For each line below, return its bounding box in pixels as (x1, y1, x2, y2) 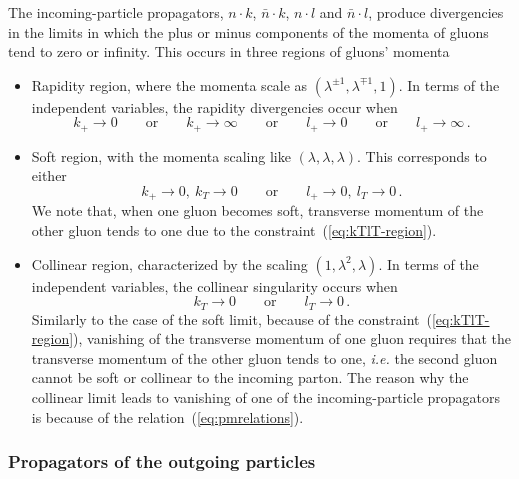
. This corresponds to (357, 145, 487, 166)
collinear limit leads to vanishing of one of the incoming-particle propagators (31, 387, 501, 408)
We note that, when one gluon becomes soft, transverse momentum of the (31, 200, 484, 221)
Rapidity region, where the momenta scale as (31, 74, 308, 95)
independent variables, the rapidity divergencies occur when (31, 96, 398, 117)
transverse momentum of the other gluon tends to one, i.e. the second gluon (31, 347, 498, 368)
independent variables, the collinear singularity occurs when (31, 275, 398, 296)
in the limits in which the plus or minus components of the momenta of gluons (8, 21, 489, 42)
